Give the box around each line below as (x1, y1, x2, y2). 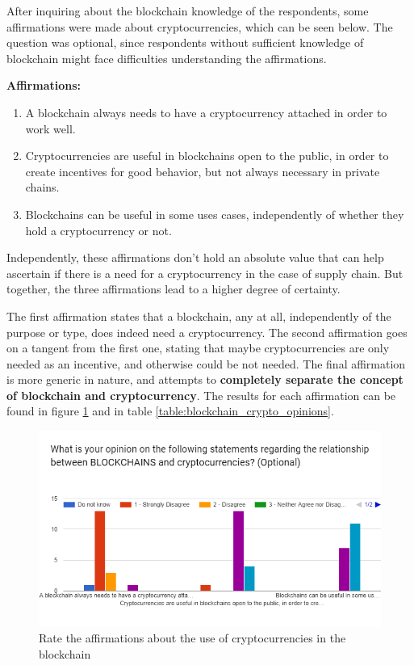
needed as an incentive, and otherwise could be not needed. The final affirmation (6, 355, 406, 372)
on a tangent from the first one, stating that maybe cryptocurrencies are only (6, 339, 390, 356)
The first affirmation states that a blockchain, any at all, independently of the (6, 307, 391, 324)
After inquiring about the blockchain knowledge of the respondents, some (6, 2, 369, 19)
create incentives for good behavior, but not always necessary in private (25, 162, 380, 179)
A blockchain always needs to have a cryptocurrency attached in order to (25, 103, 387, 120)
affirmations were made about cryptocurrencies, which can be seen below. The (6, 18, 393, 35)
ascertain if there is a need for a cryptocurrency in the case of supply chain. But (6, 264, 404, 281)
